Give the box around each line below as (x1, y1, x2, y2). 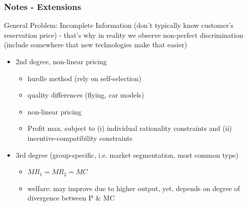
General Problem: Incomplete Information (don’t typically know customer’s (4, 20, 234, 30)
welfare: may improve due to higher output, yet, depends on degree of (27, 183, 240, 193)
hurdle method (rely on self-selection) (27, 73, 142, 83)
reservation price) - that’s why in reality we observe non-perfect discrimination (4, 29, 244, 40)
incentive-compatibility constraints (27, 132, 133, 143)
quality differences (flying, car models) (27, 90, 144, 100)
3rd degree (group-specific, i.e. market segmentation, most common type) (15, 149, 239, 160)
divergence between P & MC (27, 193, 115, 203)
